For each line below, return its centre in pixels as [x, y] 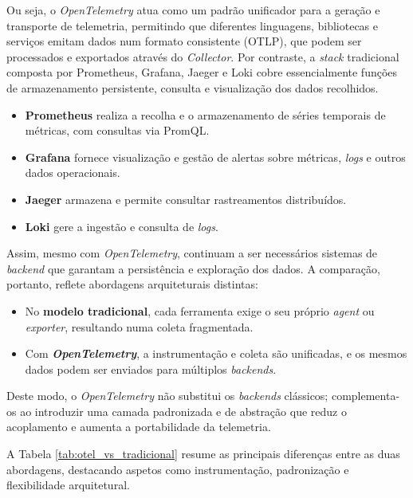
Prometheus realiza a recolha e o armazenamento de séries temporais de [205, 114]
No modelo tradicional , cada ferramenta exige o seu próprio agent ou [200, 310]
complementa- [366, 396]
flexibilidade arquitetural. [68, 485]
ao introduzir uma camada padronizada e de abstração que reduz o [183, 411]
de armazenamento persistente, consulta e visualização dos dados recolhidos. [193, 87]
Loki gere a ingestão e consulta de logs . [122, 226]
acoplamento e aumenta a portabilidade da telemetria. [139, 427]
